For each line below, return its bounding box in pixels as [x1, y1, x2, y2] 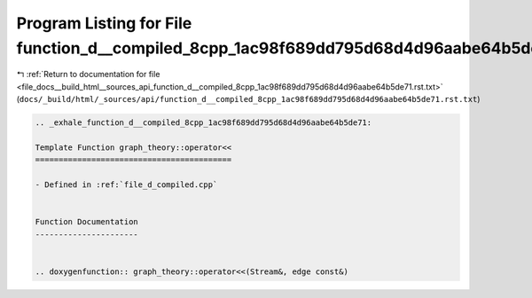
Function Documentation [35, 217, 139, 227]
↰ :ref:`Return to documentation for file [16, 69, 160, 80]
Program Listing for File [16, 13, 192, 33]
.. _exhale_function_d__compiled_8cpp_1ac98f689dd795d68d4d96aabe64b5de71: [35, 118, 372, 128]
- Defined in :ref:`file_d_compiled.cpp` [35, 180, 218, 190]
